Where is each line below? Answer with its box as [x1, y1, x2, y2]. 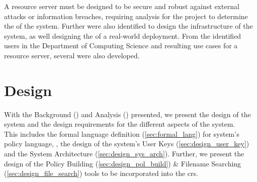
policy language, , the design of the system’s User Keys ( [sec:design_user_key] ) [4, 138, 249, 149]
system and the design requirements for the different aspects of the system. [4, 119, 235, 129]
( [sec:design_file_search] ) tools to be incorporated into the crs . [4, 168, 198, 178]
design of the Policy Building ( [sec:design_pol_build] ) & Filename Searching [4, 158, 241, 168]
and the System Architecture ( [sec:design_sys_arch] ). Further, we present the [4, 148, 244, 159]
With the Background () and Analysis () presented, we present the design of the [4, 109, 251, 119]
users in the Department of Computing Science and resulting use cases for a [4, 40, 238, 51]
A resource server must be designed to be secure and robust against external [4, 1, 239, 11]
